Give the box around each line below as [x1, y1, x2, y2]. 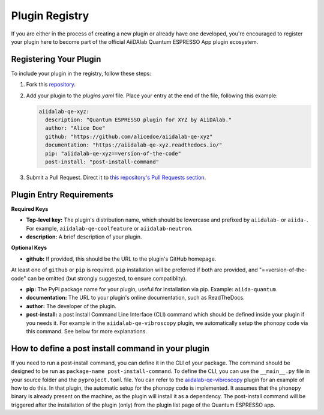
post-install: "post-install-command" [45, 158, 159, 165]
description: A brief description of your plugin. [26, 233, 142, 240]
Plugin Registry [11, 9, 89, 22]
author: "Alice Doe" [45, 125, 106, 132]
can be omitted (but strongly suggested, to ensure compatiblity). [27, 274, 187, 282]
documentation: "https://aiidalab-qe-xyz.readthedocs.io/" [45, 142, 223, 148]
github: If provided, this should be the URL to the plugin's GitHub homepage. [26, 255, 217, 262]
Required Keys [11, 205, 49, 213]
